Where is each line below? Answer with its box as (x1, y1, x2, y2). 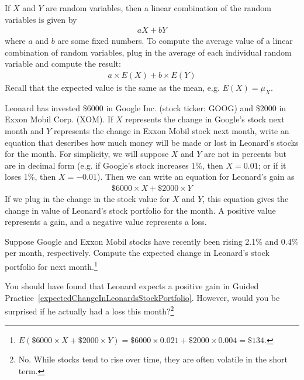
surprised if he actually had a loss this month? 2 (5, 303, 174, 317)
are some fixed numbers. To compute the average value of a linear (57, 35, 293, 47)
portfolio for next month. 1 (5, 258, 98, 272)
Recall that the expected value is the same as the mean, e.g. (5, 81, 220, 94)
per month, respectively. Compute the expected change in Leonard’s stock (5, 247, 270, 259)
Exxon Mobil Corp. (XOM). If (5, 113, 113, 125)
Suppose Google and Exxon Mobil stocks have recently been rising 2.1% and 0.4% (5, 235, 299, 247)
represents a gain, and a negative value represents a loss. (5, 215, 207, 228)
